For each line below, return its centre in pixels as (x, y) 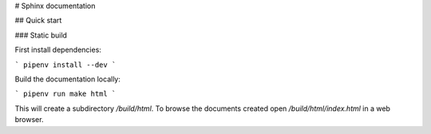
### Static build (41, 35)
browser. (29, 120)
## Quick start (38, 21)
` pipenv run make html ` (65, 94)
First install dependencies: (58, 50)
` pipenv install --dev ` (65, 65)
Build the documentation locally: (68, 79)
